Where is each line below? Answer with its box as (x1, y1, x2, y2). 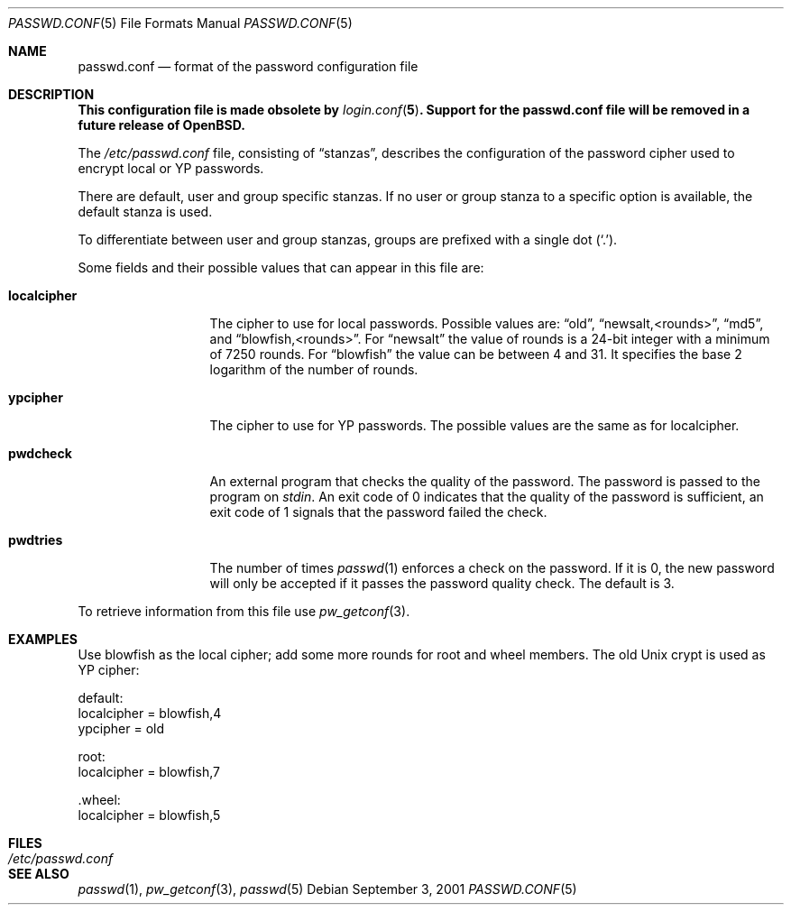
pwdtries (8, 532, 63, 548)
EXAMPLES (8, 631, 78, 647)
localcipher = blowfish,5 (78, 807, 221, 823)
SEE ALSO (8, 866, 69, 881)
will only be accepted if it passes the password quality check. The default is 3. (209, 576, 675, 591)
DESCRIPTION (8, 87, 95, 102)
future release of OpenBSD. (78, 117, 245, 133)
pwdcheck (8, 446, 72, 461)
